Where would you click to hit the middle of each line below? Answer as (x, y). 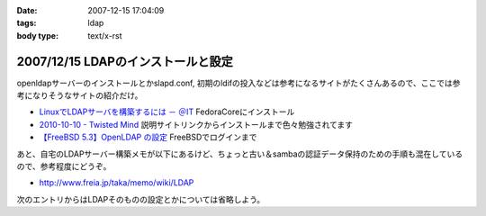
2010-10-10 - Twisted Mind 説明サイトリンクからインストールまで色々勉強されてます (196, 124)
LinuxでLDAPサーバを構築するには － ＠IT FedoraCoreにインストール (167, 112)
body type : (37, 35)
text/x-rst (105, 35)
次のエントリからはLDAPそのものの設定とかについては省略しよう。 (141, 199)
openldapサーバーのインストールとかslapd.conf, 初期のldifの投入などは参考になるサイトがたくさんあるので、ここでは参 (238, 83)
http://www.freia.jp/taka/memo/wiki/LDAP (117, 183)
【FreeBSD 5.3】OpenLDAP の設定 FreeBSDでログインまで (148, 137)
